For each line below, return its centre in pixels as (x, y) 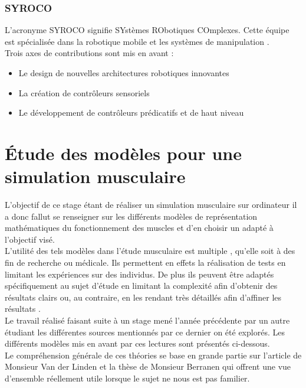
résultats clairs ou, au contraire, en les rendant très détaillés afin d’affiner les (143, 297)
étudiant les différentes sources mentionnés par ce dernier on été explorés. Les (145, 332)
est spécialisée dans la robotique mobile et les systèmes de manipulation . (137, 41)
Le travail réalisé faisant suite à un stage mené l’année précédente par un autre (147, 320)
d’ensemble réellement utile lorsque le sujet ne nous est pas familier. (127, 378)
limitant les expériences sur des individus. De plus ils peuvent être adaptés (139, 274)
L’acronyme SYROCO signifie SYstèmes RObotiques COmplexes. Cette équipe (147, 30)
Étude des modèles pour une (123, 153)
